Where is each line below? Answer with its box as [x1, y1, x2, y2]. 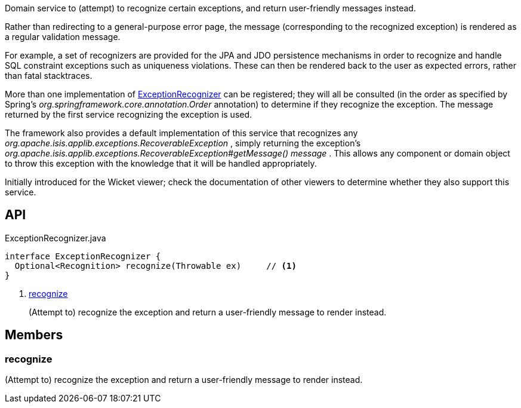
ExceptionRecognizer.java [5, 232, 106, 243]
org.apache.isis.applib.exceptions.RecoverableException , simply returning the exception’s [5, 138, 361, 148]
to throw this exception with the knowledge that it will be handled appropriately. [5, 158, 317, 168]
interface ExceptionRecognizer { [5, 251, 161, 261]
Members [5, 327, 63, 343]
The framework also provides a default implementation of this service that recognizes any [5, 128, 358, 138]
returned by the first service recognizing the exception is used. [5, 109, 252, 119]
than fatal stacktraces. [5, 70, 93, 81]
